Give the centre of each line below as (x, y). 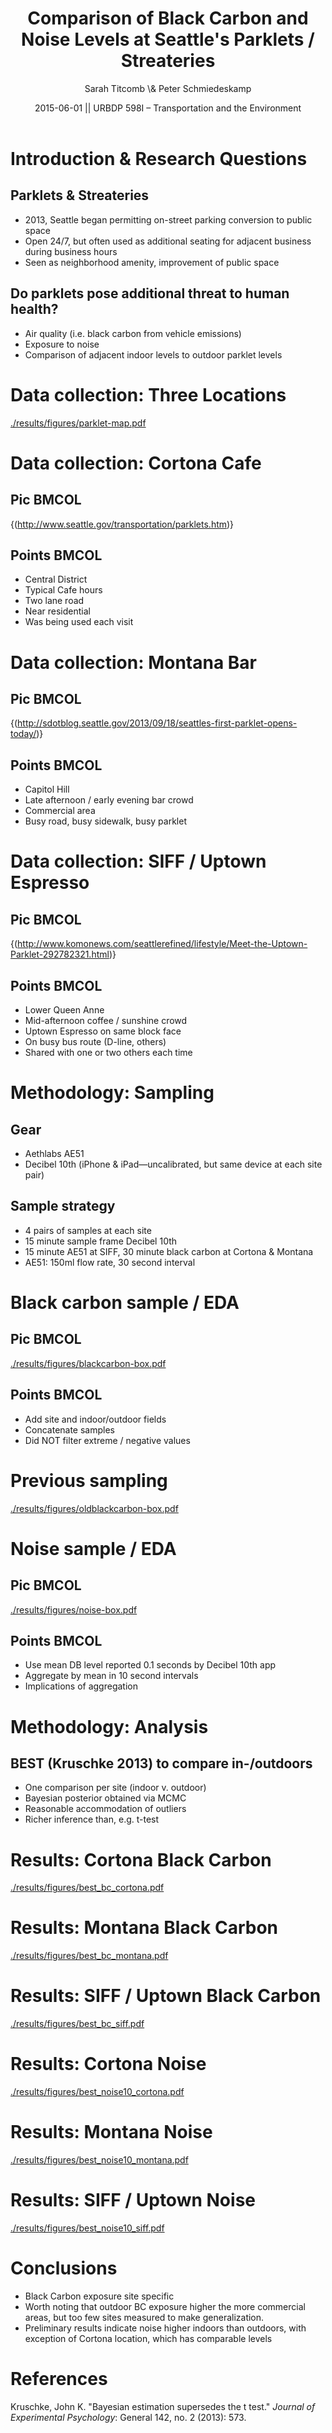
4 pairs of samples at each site (88, 1230)
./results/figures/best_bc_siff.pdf (77, 2024)
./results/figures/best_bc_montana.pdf (89, 1956)
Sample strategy (63, 1206)
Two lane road (54, 601)
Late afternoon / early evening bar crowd (109, 800)
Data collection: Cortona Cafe (136, 463)
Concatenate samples (69, 1429)
